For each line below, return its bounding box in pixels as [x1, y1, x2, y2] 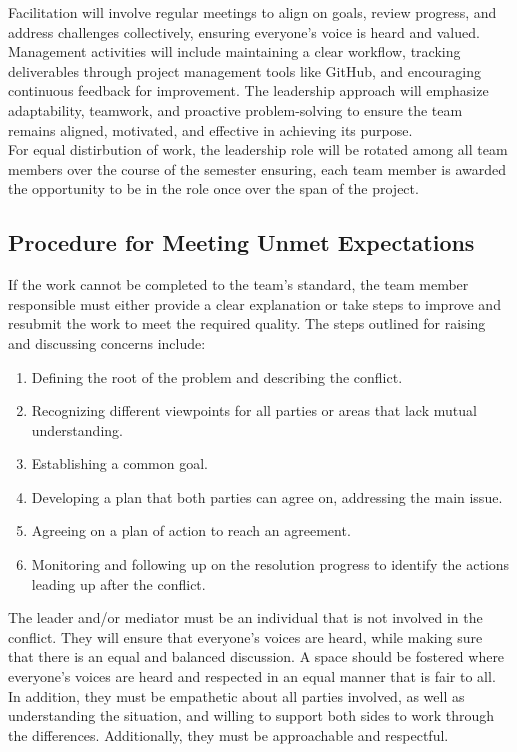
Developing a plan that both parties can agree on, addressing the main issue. [31, 486, 503, 507]
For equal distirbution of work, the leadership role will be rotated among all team [8, 139, 508, 160]
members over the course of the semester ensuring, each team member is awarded [8, 158, 507, 179]
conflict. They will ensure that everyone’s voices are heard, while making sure [8, 626, 483, 647]
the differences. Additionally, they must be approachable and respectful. [8, 724, 449, 745]
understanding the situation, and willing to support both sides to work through [8, 705, 494, 726]
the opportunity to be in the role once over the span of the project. [8, 178, 419, 199]
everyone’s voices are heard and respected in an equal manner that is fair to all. [8, 666, 496, 687]
